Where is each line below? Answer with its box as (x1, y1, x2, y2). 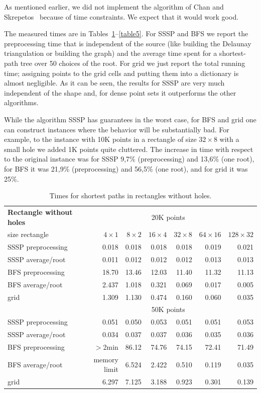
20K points (151, 211, 185, 222)
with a (219, 134, 239, 144)
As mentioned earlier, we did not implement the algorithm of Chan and (4, 2, 224, 12)
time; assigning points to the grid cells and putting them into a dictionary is (4, 67, 239, 78)
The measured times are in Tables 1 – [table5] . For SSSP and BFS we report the (4, 28, 248, 39)
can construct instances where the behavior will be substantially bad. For (4, 124, 229, 134)
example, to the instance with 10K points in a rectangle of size (4, 134, 197, 144)
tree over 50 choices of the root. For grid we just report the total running (20, 57, 245, 68)
